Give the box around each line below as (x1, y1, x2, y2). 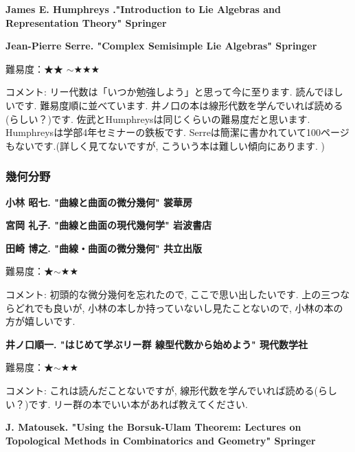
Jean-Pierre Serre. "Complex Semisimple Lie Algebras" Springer (5, 38, 317, 53)
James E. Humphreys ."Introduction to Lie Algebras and (5, 2, 281, 16)
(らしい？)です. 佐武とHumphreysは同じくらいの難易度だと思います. (5, 111, 310, 126)
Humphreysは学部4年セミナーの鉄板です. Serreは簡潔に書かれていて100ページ (5, 125, 350, 139)
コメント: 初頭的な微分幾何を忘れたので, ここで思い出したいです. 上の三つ (5, 286, 341, 301)
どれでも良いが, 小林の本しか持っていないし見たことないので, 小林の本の (14, 300, 343, 315)
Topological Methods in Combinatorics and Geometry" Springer (5, 433, 316, 447)
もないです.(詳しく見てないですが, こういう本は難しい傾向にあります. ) (5, 138, 325, 152)
